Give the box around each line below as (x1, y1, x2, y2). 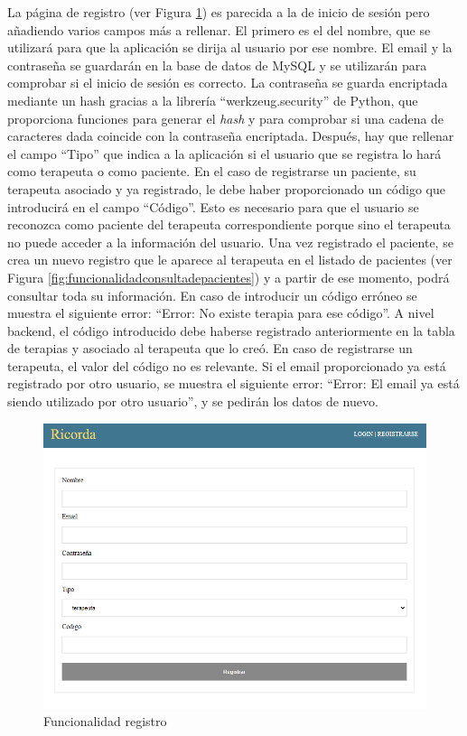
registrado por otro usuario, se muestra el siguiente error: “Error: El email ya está (7, 374, 460, 393)
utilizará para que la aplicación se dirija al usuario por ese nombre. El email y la (7, 38, 453, 57)
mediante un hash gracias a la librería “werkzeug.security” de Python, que (7, 90, 418, 109)
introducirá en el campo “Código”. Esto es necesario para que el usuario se (7, 197, 419, 216)
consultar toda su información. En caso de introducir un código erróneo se (7, 285, 417, 304)
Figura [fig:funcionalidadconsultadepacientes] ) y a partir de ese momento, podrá (7, 267, 450, 286)
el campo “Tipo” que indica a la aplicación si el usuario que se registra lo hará (7, 144, 442, 163)
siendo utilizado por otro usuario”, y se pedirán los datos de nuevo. (7, 392, 378, 411)
